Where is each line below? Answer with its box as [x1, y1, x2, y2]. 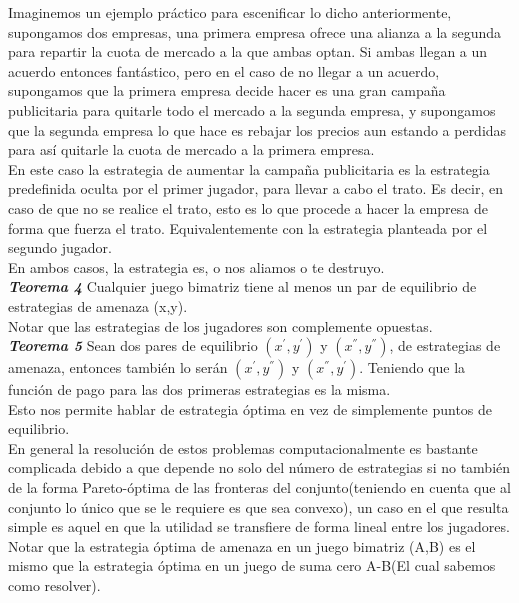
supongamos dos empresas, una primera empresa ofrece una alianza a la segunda [8, 21, 502, 42]
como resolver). [8, 575, 101, 596]
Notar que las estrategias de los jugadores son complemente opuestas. [8, 315, 433, 336]
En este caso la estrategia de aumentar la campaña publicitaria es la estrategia [8, 158, 490, 179]
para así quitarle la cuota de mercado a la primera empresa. [8, 139, 375, 160]
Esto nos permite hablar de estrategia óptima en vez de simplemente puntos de [8, 398, 493, 419]
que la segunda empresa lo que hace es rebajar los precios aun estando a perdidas [8, 119, 507, 140]
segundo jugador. [8, 237, 112, 258]
